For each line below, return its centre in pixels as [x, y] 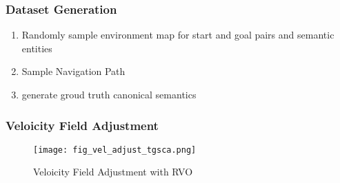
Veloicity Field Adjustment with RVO [113, 172]
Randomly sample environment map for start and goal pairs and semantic [178, 35]
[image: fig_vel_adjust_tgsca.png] [115, 150]
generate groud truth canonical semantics [109, 94]
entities [37, 48]
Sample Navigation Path [73, 71]
